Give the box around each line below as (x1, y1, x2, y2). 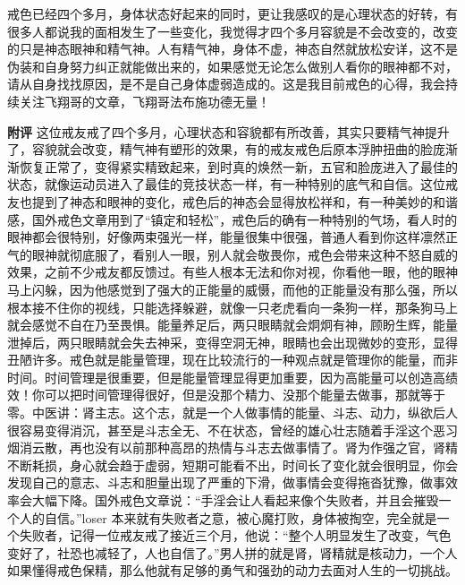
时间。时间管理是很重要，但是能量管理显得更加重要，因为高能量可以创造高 (7, 367, 445, 386)
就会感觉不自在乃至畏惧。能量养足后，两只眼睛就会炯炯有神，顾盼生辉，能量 (7, 315, 458, 334)
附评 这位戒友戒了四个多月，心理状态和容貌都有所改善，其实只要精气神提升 (7, 122, 450, 141)
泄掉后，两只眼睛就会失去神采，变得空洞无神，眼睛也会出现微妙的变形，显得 (7, 332, 458, 351)
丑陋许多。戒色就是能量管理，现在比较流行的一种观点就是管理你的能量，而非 (7, 350, 458, 369)
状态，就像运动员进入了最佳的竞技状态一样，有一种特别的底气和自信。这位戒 (7, 175, 458, 194)
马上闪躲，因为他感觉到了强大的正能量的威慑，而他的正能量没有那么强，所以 (7, 280, 458, 298)
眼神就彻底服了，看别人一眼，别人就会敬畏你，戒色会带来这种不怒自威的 (31, 245, 458, 263)
